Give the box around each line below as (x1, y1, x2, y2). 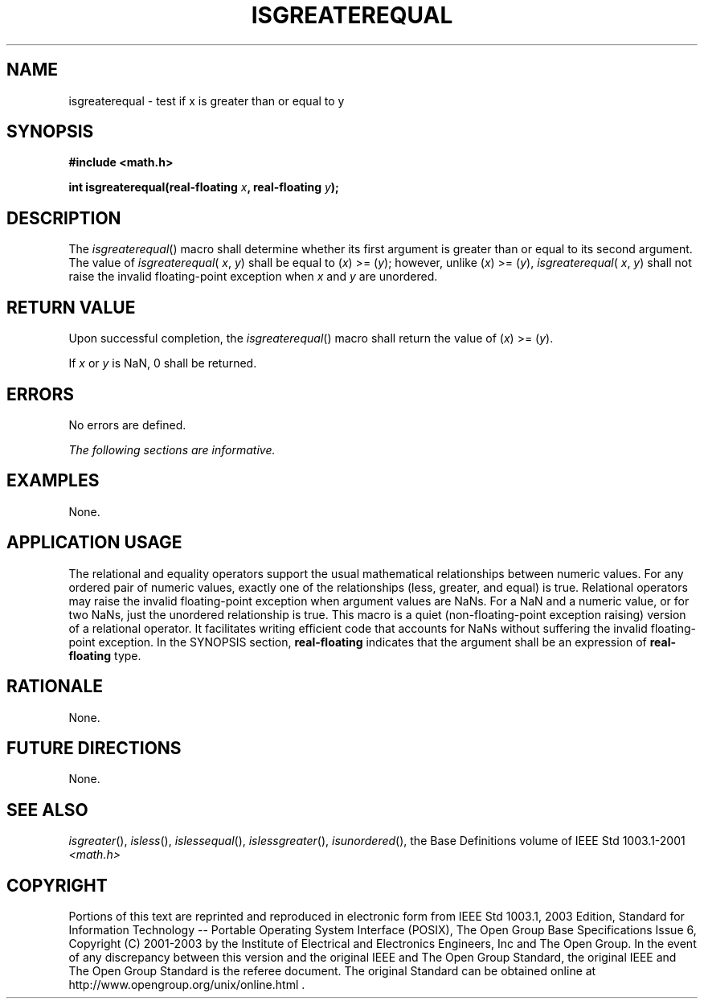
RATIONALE (6, 676, 104, 697)
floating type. (68, 648, 141, 662)
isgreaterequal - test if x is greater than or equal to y (68, 93, 345, 108)
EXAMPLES (6, 470, 100, 491)
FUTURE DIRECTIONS (6, 737, 182, 758)
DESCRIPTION (6, 207, 121, 228)
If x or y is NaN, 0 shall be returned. (68, 356, 257, 371)
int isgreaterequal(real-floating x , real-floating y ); (68, 180, 339, 195)
